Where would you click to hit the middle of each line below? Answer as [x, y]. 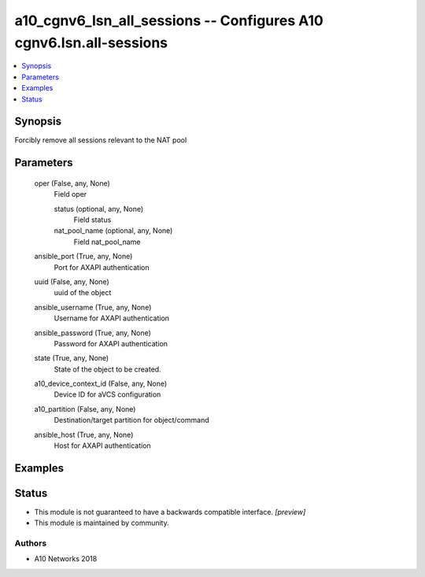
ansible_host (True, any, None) [84, 435]
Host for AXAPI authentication [102, 446]
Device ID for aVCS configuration [107, 394]
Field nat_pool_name [107, 242]
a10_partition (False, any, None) [85, 409]
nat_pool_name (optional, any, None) [113, 231]
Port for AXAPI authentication [102, 267]
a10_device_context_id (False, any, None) [101, 384]
